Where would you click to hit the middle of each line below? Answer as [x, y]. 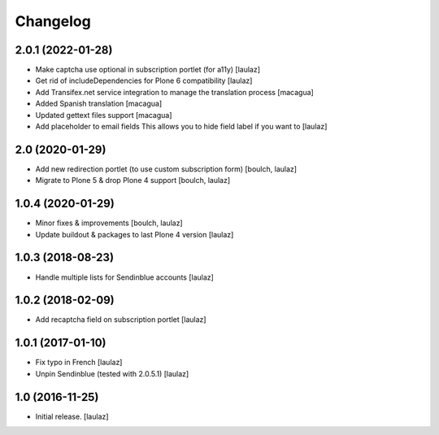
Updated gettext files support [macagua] [104, 115]
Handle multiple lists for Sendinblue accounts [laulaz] [125, 277]
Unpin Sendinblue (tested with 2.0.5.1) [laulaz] [112, 373]
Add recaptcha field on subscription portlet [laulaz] [121, 320]
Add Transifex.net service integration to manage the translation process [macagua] [175, 92]
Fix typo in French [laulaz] [79, 363]
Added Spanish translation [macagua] [99, 104]
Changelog [53, 21]
